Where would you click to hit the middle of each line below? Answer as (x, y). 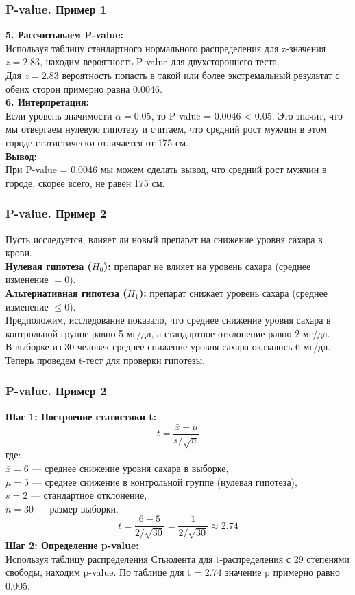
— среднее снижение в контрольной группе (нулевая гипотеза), (164, 481)
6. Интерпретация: (47, 102)
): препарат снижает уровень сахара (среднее (233, 292)
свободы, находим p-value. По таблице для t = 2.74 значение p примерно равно (173, 572)
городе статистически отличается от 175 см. (97, 142)
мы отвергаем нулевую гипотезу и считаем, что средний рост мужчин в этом (166, 129)
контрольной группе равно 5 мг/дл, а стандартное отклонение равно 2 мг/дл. (168, 333)
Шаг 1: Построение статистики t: (81, 416)
